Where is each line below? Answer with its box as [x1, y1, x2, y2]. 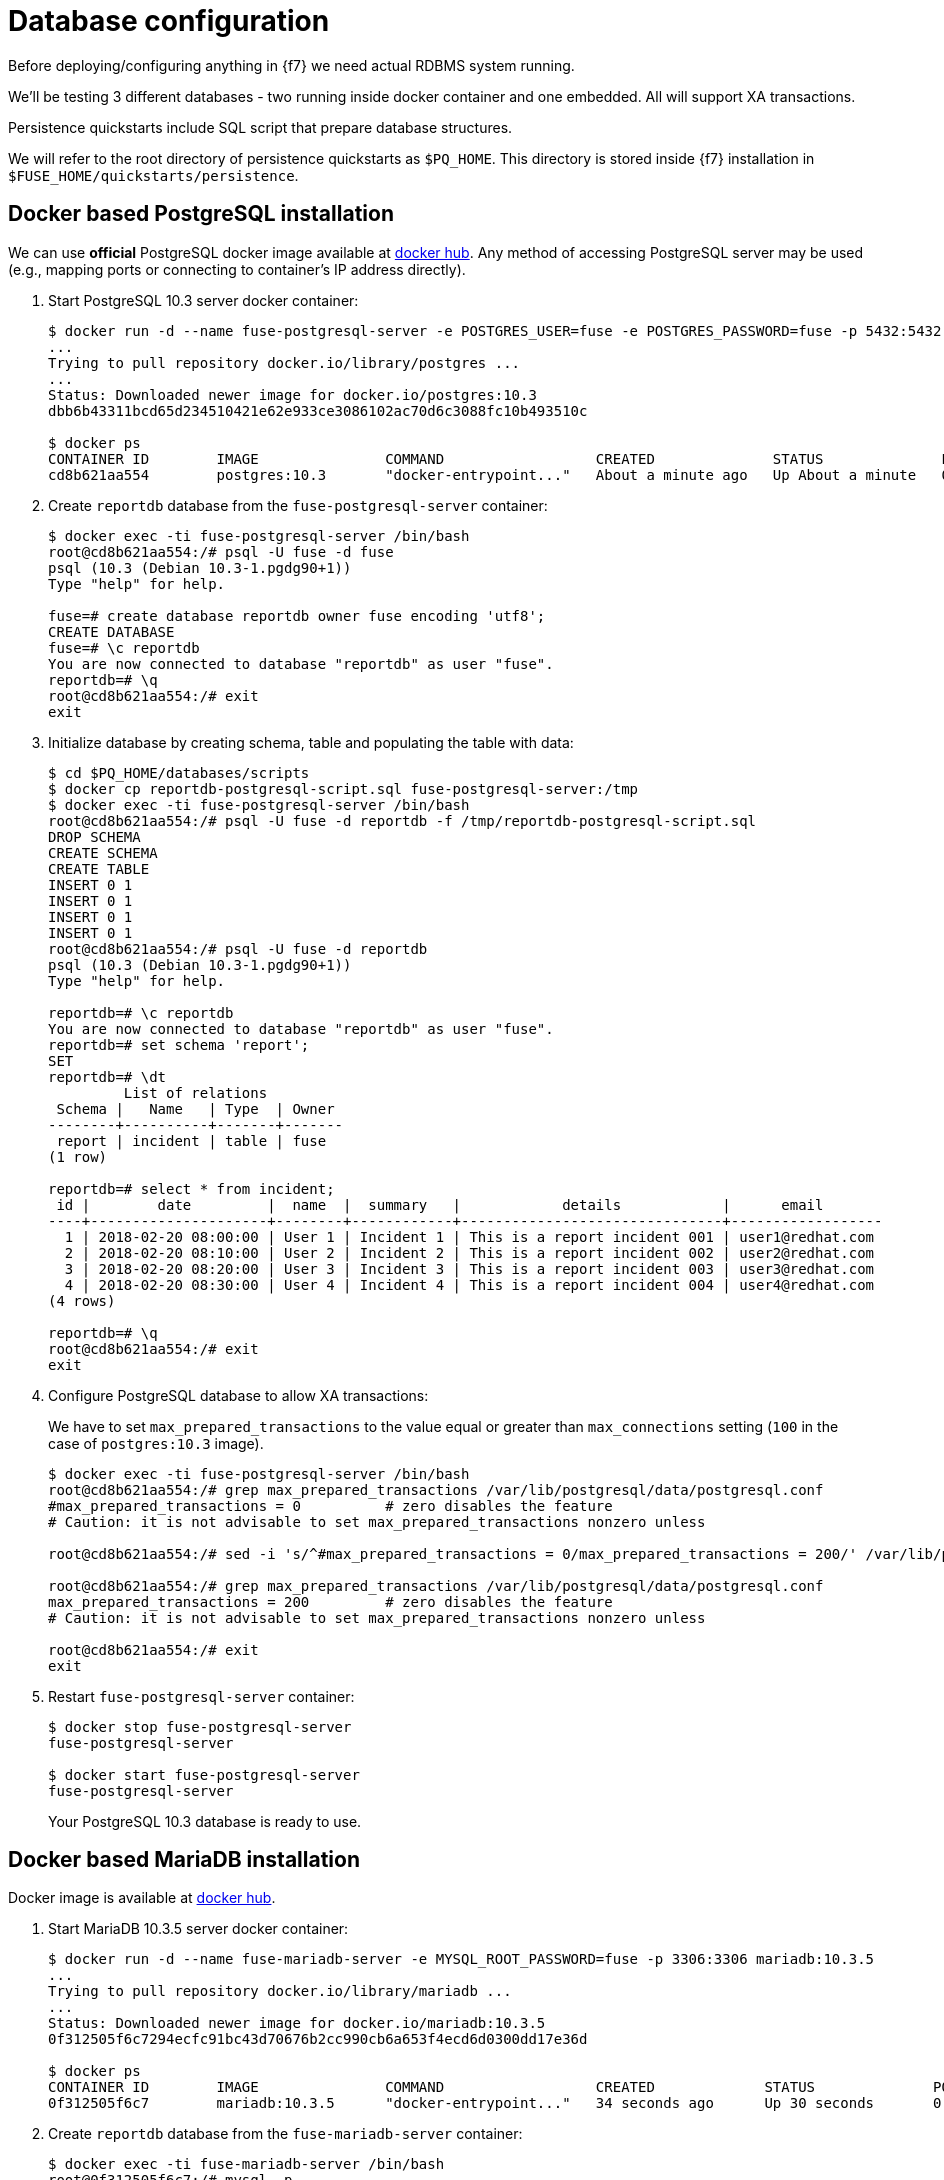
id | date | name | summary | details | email [56, 1196, 824, 1213]
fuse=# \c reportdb [48, 639, 200, 656]
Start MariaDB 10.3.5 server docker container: [48, 1920, 349, 1938]
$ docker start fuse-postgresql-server [48, 1766, 360, 1783]
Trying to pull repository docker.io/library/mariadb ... [48, 1983, 512, 2000]
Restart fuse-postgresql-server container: [48, 1687, 355, 1705]
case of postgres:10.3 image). [48, 1434, 264, 1452]
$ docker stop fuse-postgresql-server [48, 1718, 352, 1735]
